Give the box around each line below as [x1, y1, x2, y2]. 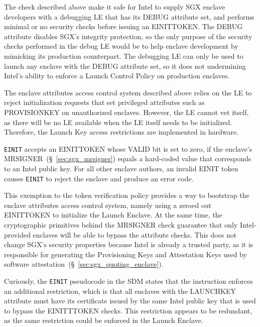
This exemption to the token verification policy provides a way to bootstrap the [4, 190, 249, 200]
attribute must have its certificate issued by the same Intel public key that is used [4, 295, 256, 306]
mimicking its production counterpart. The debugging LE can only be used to [4, 50, 243, 61]
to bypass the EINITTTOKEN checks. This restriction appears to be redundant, [4, 305, 252, 315]
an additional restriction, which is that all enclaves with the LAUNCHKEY [4, 285, 236, 296]
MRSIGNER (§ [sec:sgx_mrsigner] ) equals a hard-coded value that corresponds [4, 153, 251, 164]
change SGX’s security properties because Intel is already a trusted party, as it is [4, 239, 253, 250]
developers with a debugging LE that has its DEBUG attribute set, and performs [4, 11, 254, 22]
